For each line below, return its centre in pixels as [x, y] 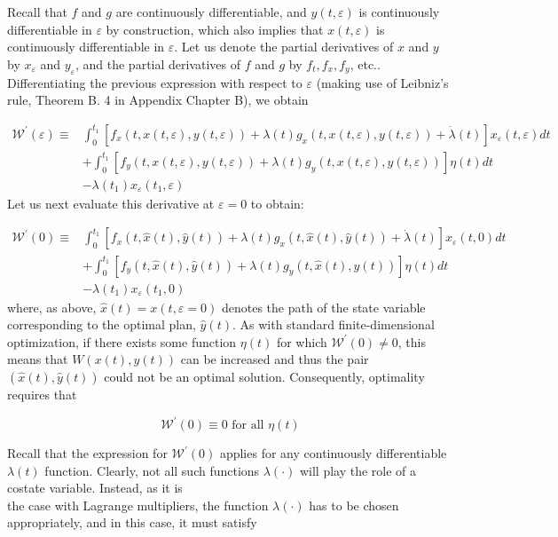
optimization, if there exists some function [122, 341]
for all [248, 426]
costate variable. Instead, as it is [95, 488]
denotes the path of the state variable [323, 307]
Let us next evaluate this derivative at [111, 203]
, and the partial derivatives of [158, 63]
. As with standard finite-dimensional [333, 324]
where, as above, [52, 307]
